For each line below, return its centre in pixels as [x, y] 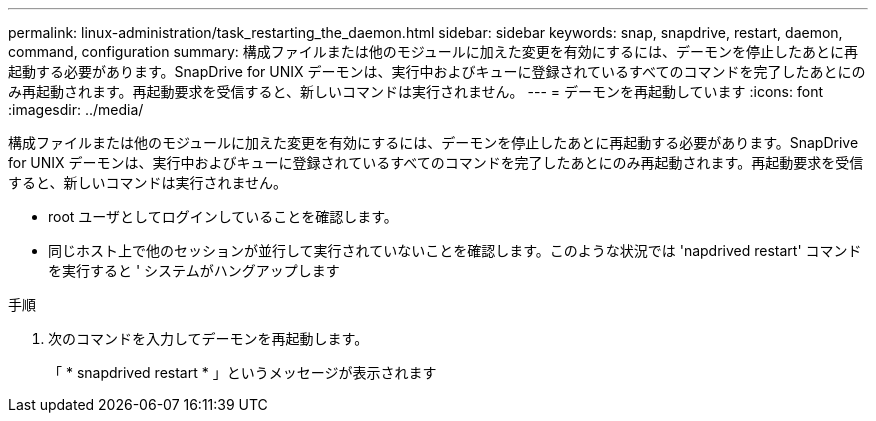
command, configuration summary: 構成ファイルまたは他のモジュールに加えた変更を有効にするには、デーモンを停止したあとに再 [433, 51]
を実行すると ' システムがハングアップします [194, 270]
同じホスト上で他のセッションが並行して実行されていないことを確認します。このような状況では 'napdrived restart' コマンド [455, 250]
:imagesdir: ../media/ [76, 109]
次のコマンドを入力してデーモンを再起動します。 [208, 338]
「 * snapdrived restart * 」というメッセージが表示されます [242, 372]
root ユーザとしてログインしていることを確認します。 [223, 216]
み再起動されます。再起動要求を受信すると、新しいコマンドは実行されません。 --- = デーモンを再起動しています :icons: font [415, 91]
